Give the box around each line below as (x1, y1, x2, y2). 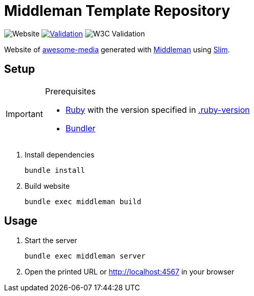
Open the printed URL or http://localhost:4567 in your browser (25, 267, 235, 277)
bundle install (25, 166, 86, 174)
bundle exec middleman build (25, 197, 141, 206)
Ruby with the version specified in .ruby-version (65, 104, 250, 115)
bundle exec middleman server (25, 252, 146, 261)
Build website (25, 181, 70, 190)
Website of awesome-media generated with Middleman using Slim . (4, 45, 230, 54)
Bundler (65, 123, 96, 133)
